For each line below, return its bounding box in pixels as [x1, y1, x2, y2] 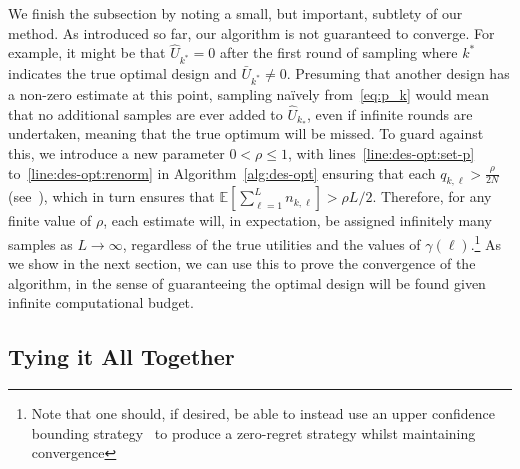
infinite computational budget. [8, 292, 194, 313]
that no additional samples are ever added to [8, 103, 283, 124]
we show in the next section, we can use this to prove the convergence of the [8, 253, 476, 274]
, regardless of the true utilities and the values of [122, 233, 421, 254]
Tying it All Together [8, 341, 235, 372]
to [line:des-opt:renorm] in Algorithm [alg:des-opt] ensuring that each [8, 162, 436, 183]
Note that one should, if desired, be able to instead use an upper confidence [31, 403, 495, 424]
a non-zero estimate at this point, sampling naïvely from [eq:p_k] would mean [8, 83, 490, 104]
